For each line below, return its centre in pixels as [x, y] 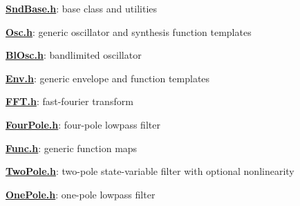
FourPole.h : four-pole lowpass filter [83, 124]
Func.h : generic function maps [72, 148]
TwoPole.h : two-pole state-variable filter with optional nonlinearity [150, 171]
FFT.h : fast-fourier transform [69, 101]
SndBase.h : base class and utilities [82, 8]
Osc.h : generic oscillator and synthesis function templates [129, 31]
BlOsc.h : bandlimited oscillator [74, 55]
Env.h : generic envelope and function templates [108, 78]
